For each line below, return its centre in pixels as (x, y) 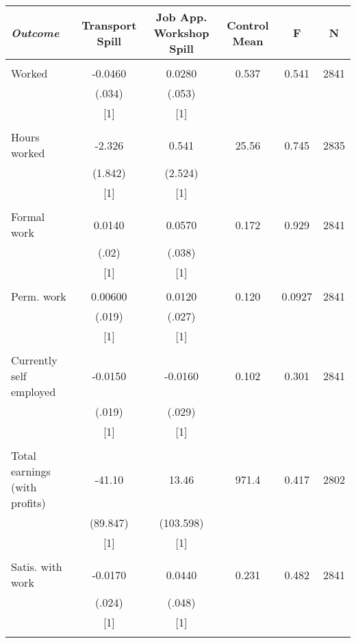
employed (34, 391)
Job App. (181, 17)
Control (248, 25)
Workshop (181, 33)
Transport (109, 25)
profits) (28, 503)
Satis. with (37, 566)
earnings (31, 471)
